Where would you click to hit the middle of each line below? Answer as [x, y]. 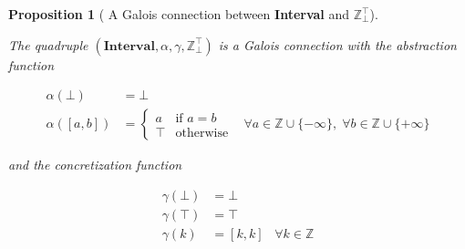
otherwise [202, 133]
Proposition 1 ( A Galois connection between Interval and [179, 14]
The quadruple [48, 44]
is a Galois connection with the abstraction [337, 44]
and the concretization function [95, 165]
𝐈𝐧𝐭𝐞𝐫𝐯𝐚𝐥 [129, 46]
